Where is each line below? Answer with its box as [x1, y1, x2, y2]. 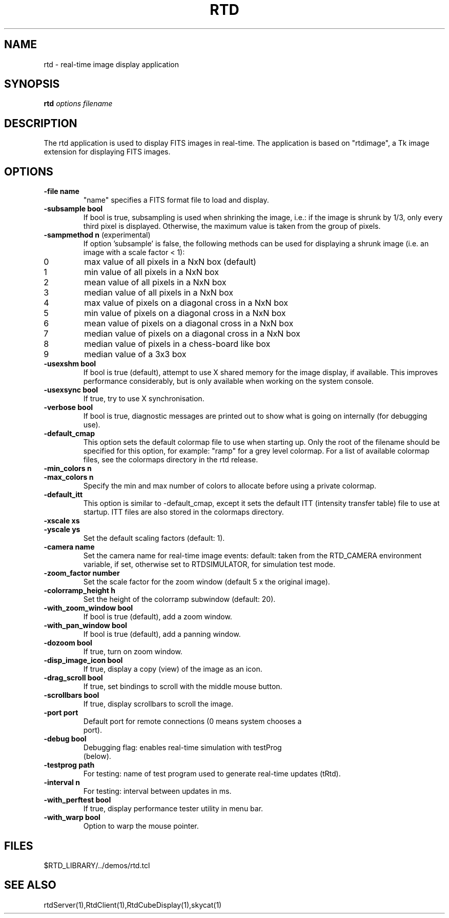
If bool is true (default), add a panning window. [83, 630, 241, 639]
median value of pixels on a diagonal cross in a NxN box [84, 328, 300, 339]
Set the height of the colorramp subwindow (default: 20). [83, 595, 276, 604]
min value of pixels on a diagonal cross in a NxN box [84, 308, 286, 319]
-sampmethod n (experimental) [44, 230, 151, 240]
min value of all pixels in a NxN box [84, 267, 219, 278]
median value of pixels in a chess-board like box [84, 339, 271, 349]
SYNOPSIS [4, 77, 60, 91]
